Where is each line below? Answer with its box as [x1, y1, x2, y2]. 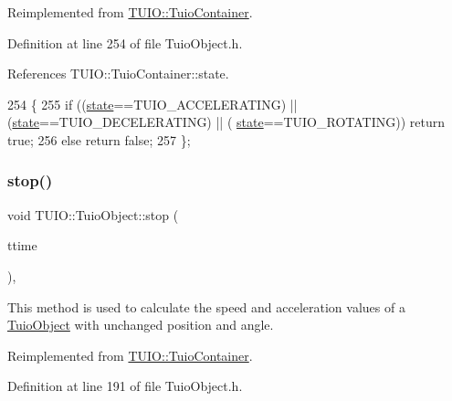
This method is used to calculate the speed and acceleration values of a [7, 297, 405, 316]
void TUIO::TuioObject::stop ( [7, 205, 179, 224]
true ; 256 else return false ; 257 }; [7, 130, 191, 149]
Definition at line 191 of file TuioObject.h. [7, 376, 243, 396]
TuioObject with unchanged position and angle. [7, 315, 274, 334]
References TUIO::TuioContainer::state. [7, 64, 229, 83]
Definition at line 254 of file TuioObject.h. [7, 33, 243, 52]
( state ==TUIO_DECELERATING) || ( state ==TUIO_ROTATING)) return [7, 112, 446, 132]
